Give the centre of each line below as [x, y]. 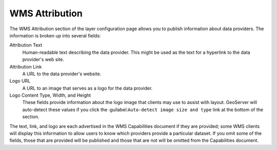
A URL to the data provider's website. [62, 74]
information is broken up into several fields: [55, 35]
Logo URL [20, 81]
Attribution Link [26, 67]
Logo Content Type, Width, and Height [50, 95]
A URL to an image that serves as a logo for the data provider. [87, 88]
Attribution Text [26, 45]
